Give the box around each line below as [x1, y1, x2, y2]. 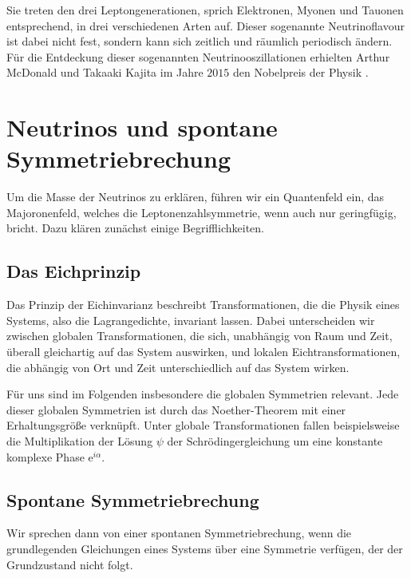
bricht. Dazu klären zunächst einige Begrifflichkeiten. [6, 220, 264, 236]
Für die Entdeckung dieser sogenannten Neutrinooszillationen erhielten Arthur [6, 48, 390, 65]
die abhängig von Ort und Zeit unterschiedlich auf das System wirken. [6, 358, 350, 375]
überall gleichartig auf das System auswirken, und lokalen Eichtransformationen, [6, 343, 401, 360]
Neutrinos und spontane [6, 111, 278, 144]
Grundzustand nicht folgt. [6, 556, 133, 572]
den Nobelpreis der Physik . [232, 64, 369, 81]
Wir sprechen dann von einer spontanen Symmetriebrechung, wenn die [6, 525, 352, 541]
